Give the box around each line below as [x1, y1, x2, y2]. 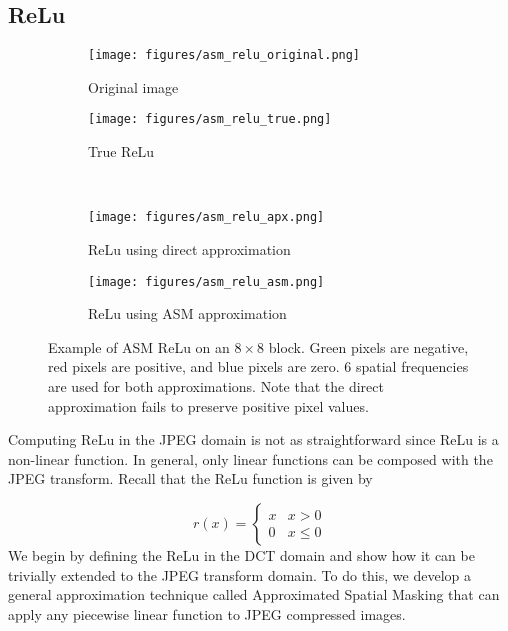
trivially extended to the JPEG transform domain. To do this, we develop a [8, 564, 471, 585]
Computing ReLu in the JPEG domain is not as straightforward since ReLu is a [8, 429, 499, 450]
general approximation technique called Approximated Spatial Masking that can [8, 584, 500, 605]
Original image [88, 76, 179, 97]
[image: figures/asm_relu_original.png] [88, 48, 361, 63]
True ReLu [88, 141, 155, 162]
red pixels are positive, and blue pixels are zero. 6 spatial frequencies [48, 356, 469, 377]
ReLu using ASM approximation [88, 303, 287, 324]
